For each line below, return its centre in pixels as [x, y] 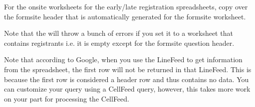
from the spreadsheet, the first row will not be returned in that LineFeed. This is [128, 69]
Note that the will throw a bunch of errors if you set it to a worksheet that [119, 33]
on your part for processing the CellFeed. [67, 98]
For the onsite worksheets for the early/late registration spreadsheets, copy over [126, 6]
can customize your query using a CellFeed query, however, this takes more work [127, 89]
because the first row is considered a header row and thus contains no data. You [127, 79]
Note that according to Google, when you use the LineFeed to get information [123, 59]
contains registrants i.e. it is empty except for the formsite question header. [119, 43]
